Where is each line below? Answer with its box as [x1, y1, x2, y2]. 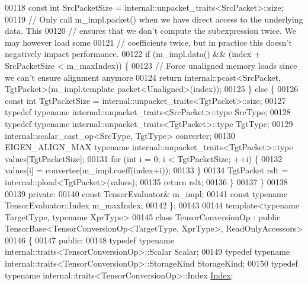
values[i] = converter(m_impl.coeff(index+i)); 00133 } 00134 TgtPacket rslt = [5, 164, 288, 176]
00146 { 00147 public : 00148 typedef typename [5, 233, 174, 246]
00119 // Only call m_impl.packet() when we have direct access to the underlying [5, 12, 303, 25]
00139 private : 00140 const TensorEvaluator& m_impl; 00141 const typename [5, 187, 287, 199]
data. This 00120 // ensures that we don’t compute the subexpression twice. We [5, 24, 297, 37]
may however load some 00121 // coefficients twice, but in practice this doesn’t [5, 36, 292, 48]
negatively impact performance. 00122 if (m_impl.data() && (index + [5, 47, 261, 60]
